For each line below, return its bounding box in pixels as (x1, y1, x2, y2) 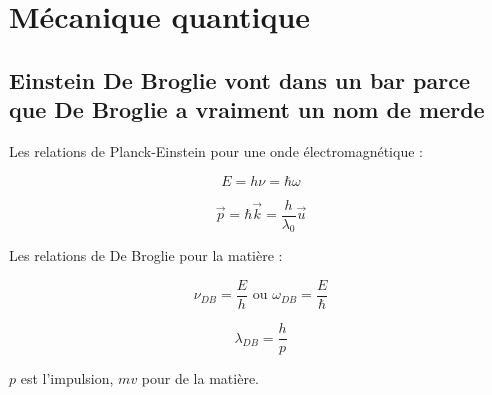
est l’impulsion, (20, 368, 114, 389)
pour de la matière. (141, 368, 259, 389)
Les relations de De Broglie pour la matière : (9, 245, 283, 266)
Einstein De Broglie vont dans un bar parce (9, 64, 470, 95)
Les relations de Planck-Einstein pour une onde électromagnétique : (9, 140, 423, 161)
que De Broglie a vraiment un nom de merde (9, 94, 485, 125)
